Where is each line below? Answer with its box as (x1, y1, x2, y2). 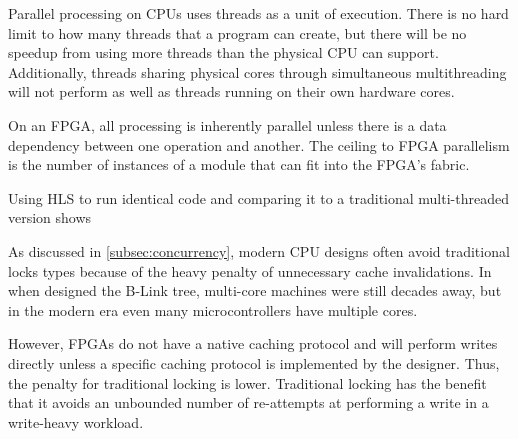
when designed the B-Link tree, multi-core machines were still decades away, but (8, 280, 502, 301)
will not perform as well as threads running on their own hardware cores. (8, 81, 455, 102)
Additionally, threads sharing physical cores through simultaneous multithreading (8, 61, 507, 82)
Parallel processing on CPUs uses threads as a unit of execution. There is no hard (8, 3, 509, 23)
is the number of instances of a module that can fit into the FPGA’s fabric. (8, 154, 470, 175)
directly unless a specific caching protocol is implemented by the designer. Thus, (8, 352, 500, 373)
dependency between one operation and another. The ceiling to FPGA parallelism (8, 134, 510, 155)
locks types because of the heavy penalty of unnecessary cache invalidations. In (8, 260, 492, 281)
